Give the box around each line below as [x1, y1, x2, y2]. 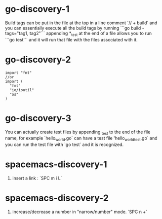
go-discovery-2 [5, 54, 71, 65]
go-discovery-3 [5, 112, 72, 124]
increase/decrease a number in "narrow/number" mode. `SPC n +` [12, 209, 147, 215]
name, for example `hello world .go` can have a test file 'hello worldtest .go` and [5, 135, 158, 143]
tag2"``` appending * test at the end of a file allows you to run [29, 30, 152, 37]
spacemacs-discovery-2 [5, 192, 109, 204]
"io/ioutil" [9, 87, 35, 92]
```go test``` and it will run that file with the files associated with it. [5, 36, 138, 42]
